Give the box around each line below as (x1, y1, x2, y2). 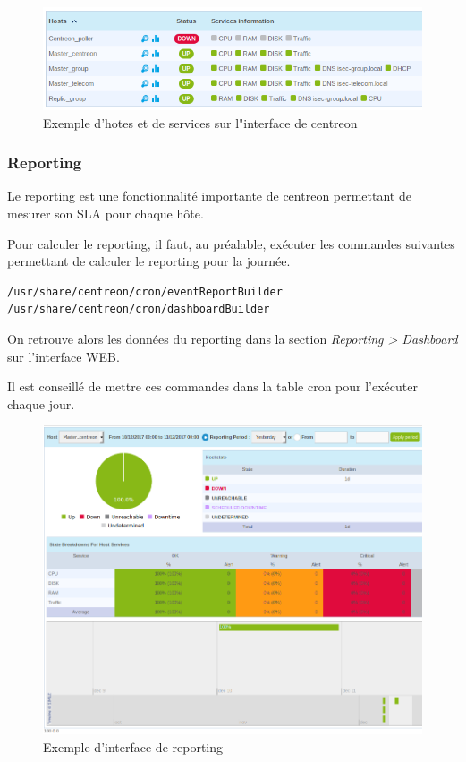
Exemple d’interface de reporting (43, 737, 223, 756)
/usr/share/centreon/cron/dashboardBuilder (7, 303, 270, 316)
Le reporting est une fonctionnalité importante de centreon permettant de (7, 186, 411, 205)
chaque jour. (7, 394, 75, 413)
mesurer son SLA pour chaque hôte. (7, 204, 204, 223)
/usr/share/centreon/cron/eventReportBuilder (7, 285, 283, 298)
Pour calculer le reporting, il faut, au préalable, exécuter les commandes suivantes (7, 234, 455, 253)
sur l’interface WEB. (7, 347, 120, 365)
